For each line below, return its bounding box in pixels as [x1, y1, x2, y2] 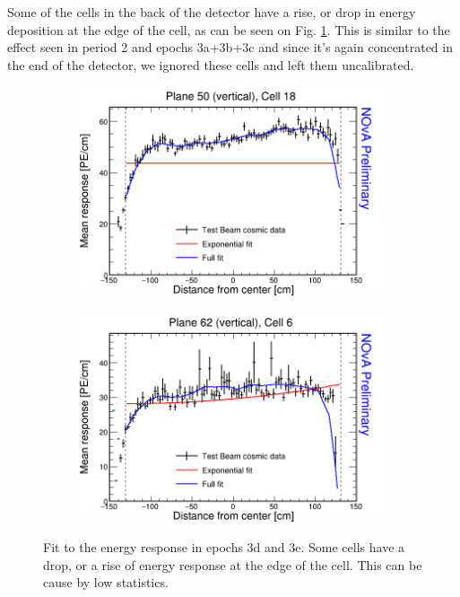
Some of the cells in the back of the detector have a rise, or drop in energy [7, 3, 416, 21]
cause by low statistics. [43, 573, 169, 592]
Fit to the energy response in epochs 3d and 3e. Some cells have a [43, 538, 405, 557]
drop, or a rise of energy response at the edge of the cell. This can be [43, 555, 422, 574]
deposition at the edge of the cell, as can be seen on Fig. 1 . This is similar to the [7, 20, 450, 39]
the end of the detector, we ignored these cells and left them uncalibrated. [7, 55, 414, 74]
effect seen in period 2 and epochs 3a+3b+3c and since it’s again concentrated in [7, 38, 453, 57]
